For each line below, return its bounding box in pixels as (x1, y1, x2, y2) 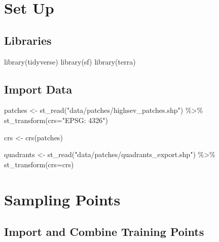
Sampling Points (4, 189, 121, 209)
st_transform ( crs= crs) (4, 159, 74, 169)
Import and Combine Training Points (4, 224, 204, 239)
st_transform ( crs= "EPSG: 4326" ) (4, 114, 108, 125)
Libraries (4, 32, 52, 48)
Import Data (4, 81, 72, 97)
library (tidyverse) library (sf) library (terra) (4, 56, 136, 67)
